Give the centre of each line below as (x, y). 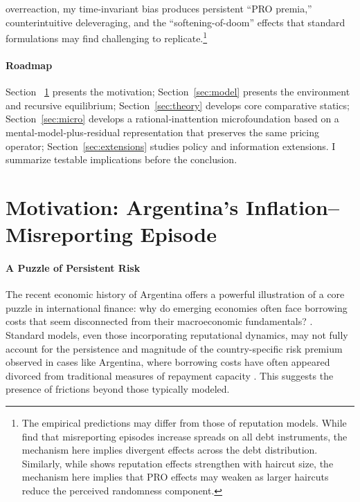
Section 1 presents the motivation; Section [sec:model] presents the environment (178, 92)
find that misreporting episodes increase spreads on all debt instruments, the (184, 436)
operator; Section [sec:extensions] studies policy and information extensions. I (171, 146)
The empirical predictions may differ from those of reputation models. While (184, 422)
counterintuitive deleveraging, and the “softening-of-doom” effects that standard (175, 22)
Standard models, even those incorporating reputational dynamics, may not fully (177, 334)
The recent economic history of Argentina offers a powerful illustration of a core (175, 294)
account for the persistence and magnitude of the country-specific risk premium (174, 348)
